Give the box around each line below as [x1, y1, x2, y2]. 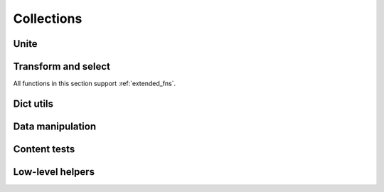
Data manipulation [13, 120, 96, 132]
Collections [13, 11, 82, 26]
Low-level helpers [13, 166, 95, 178]
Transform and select [13, 60, 110, 73]
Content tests [13, 143, 75, 155]
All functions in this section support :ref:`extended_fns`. [13, 79, 176, 88]
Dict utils [13, 97, 53, 110]
